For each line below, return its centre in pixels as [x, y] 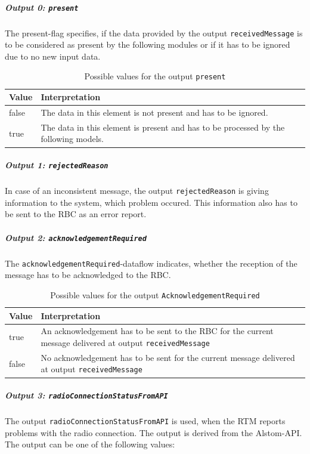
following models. [72, 139]
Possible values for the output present [155, 76]
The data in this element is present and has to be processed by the [163, 127]
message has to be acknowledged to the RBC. [88, 275]
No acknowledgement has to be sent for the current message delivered [168, 357]
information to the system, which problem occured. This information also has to [151, 202]
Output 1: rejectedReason [57, 165]
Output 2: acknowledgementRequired [76, 237]
